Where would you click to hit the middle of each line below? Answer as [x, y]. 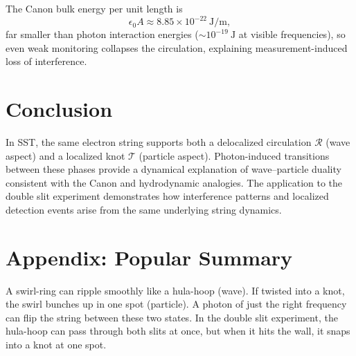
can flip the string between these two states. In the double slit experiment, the [172, 317]
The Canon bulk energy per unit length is [94, 8]
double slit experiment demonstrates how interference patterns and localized [167, 196]
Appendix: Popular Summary [149, 257]
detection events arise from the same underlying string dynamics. [144, 209]
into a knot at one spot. [56, 345]
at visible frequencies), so [292, 34]
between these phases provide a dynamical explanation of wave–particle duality [173, 169]
